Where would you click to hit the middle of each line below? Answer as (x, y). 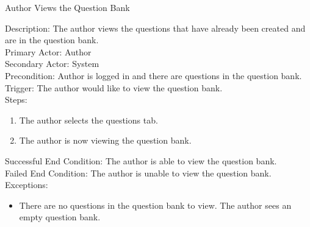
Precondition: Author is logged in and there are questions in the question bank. (153, 75)
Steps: (16, 100)
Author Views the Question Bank (67, 7)
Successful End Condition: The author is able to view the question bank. (141, 160)
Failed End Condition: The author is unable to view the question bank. (138, 173)
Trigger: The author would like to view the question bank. (114, 87)
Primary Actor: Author (48, 51)
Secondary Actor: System (52, 64)
